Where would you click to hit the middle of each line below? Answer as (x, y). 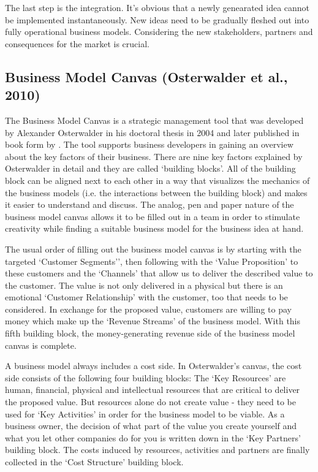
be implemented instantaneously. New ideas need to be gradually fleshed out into (157, 19)
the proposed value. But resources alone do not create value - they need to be (150, 402)
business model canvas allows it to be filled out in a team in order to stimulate (153, 216)
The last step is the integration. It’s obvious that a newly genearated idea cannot (157, 7)
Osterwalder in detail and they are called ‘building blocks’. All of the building (150, 168)
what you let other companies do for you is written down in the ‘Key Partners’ (153, 437)
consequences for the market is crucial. (77, 43)
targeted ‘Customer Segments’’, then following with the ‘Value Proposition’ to (152, 261)
